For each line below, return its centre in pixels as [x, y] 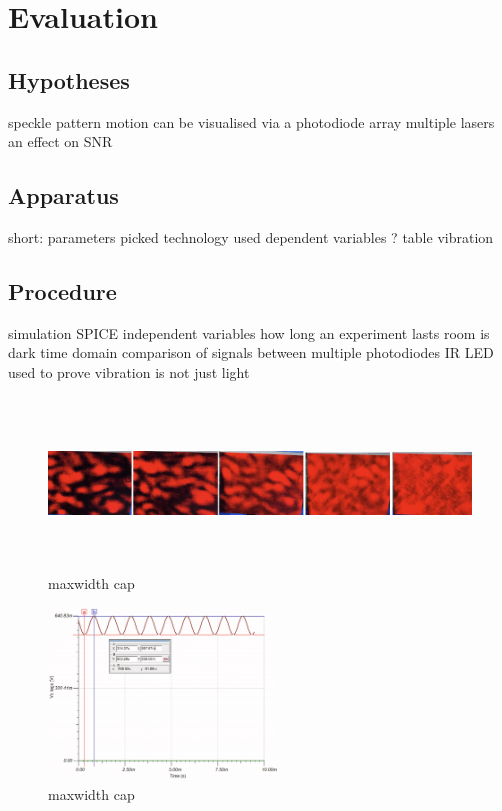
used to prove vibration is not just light [129, 371]
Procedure [62, 290]
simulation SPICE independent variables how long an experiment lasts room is [249, 332]
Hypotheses [69, 79]
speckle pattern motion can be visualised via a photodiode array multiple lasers [251, 121]
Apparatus [63, 195]
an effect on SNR [60, 141]
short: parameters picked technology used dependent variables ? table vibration [251, 236]
